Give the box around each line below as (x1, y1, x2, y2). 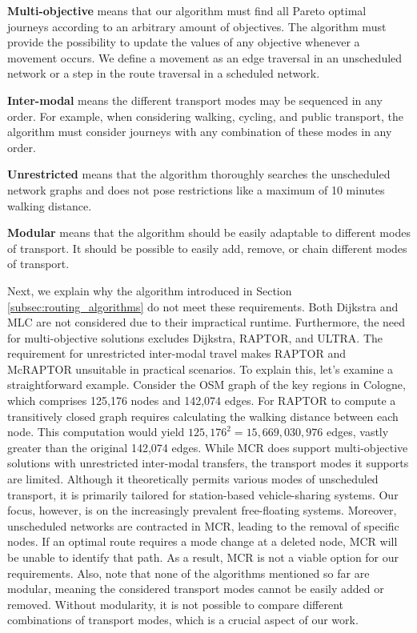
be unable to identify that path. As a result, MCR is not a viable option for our (7, 549, 399, 565)
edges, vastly (326, 423, 389, 440)
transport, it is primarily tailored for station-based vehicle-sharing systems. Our (7, 486, 399, 503)
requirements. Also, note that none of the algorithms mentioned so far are (7, 564, 370, 581)
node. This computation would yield (7, 423, 185, 440)
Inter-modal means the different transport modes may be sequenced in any (7, 91, 383, 108)
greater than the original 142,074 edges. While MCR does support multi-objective (7, 439, 408, 455)
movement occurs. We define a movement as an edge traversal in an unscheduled (7, 49, 403, 66)
